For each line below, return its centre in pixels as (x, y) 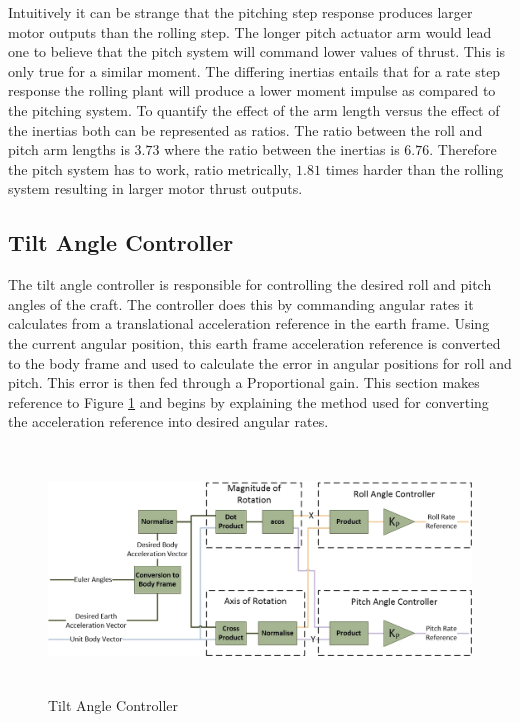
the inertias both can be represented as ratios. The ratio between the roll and (245, 129)
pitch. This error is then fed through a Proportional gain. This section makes (244, 382)
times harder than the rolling (414, 168)
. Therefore (463, 149)
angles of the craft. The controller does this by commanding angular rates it (241, 303)
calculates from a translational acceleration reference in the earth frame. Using (249, 323)
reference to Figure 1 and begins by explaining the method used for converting (248, 401)
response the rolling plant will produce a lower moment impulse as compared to (252, 90)
